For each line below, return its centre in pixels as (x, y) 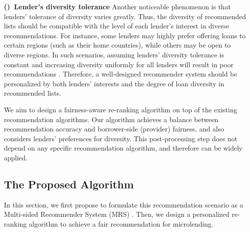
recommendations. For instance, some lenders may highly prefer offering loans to (125, 35)
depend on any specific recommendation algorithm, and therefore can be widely (123, 148)
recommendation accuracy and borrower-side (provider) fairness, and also (114, 129)
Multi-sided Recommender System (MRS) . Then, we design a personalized (117, 214)
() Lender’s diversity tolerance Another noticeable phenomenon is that (117, 6)
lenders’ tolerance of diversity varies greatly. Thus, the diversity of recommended (125, 16)
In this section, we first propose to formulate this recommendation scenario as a (124, 204)
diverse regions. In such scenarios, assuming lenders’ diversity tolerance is (114, 54)
